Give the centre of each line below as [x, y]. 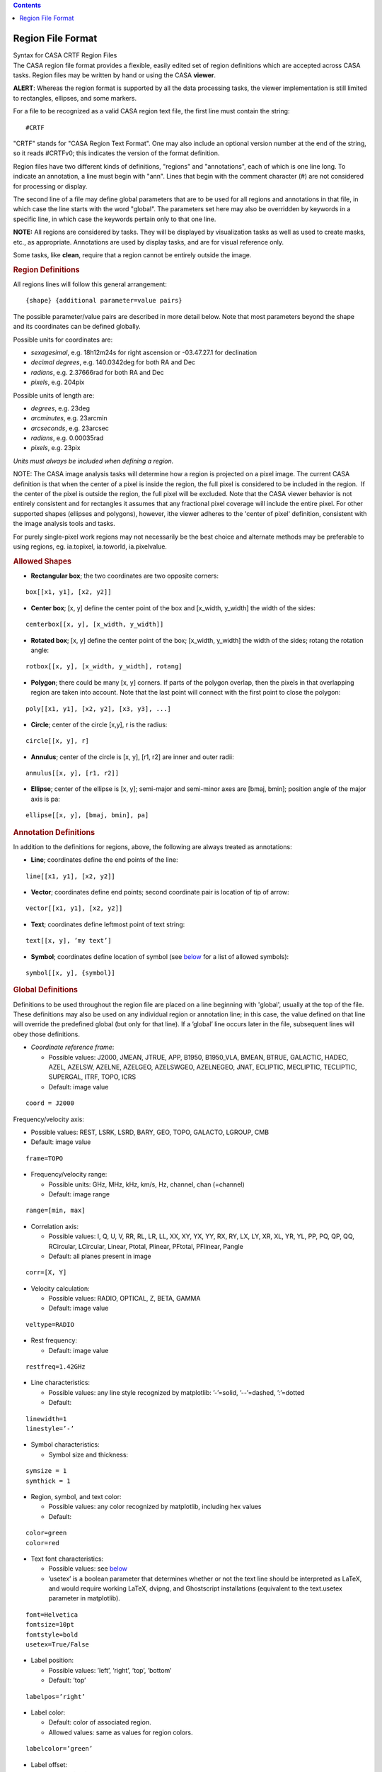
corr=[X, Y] [46, 1273]
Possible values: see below [88, 1569]
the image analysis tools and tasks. [64, 524]
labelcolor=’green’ [59, 1749]
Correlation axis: [55, 1226]
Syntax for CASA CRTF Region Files [65, 55]
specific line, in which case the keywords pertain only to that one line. [115, 219]
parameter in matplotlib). [84, 1598]
